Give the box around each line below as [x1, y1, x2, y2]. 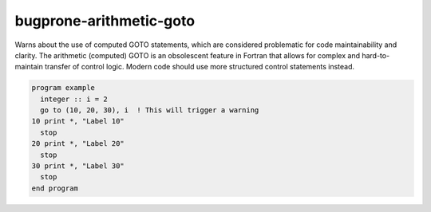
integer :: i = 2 [40, 94, 108, 104]
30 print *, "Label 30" [31, 162, 125, 171]
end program [31, 183, 79, 193]
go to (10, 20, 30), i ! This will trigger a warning [40, 106, 259, 115]
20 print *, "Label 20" [31, 139, 125, 148]
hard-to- [362, 50, 390, 60]
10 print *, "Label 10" [31, 116, 125, 126]
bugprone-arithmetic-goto [14, 12, 196, 29]
